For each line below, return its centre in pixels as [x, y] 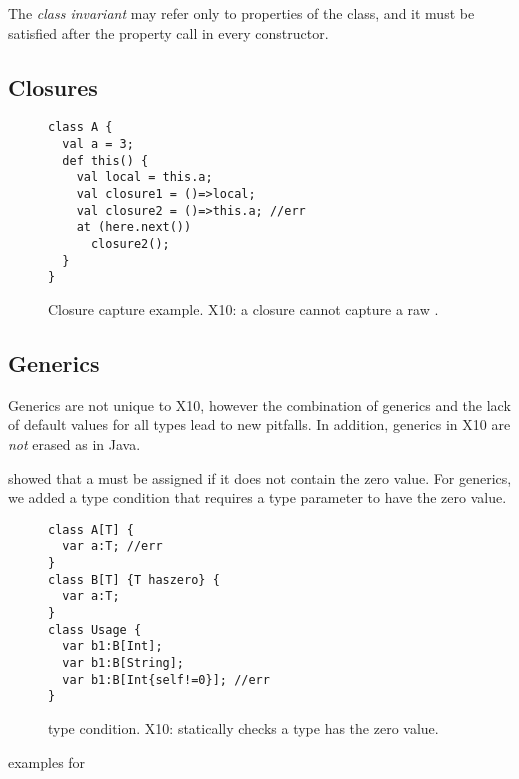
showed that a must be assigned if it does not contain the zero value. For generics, [260, 477]
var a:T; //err [112, 546]
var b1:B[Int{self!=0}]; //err [166, 679]
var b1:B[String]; [123, 662]
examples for [47, 761]
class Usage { [95, 629]
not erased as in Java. [74, 443]
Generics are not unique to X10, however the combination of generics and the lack [259, 404]
